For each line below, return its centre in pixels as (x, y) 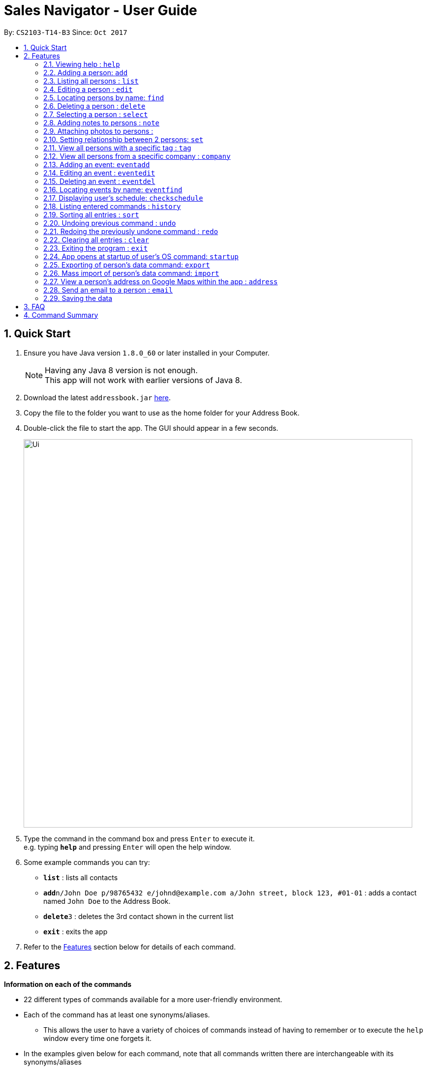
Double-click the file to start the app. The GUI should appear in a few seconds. (151, 428)
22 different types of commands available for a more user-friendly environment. (153, 1000)
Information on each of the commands (68, 984)
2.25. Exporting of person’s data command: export (127, 265)
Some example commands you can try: (87, 862)
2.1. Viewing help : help (82, 64)
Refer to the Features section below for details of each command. (130, 947)
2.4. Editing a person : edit (88, 89)
